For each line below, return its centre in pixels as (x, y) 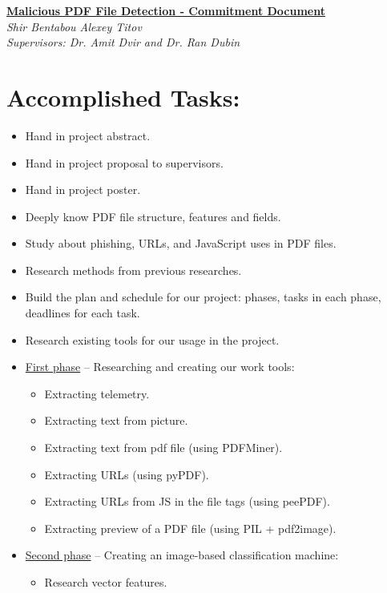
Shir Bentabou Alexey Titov (74, 26)
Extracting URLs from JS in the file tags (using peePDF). (187, 501)
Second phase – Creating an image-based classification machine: (182, 555)
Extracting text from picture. (116, 420)
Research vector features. (106, 582)
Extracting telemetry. (97, 393)
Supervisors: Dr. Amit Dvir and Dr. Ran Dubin (123, 42)
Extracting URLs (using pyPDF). (127, 474)
